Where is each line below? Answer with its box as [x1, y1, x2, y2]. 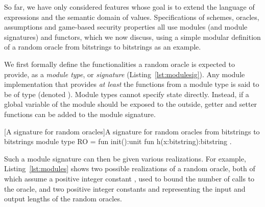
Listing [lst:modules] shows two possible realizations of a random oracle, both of [4, 163, 255, 174]
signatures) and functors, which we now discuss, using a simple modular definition [4, 31, 261, 42]
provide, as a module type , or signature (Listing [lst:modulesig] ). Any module [4, 68, 245, 79]
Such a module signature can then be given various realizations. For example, [4, 153, 246, 164]
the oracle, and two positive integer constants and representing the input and [4, 183, 246, 194]
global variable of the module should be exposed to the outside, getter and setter [4, 99, 257, 109]
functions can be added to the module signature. [4, 108, 156, 119]
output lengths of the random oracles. [4, 193, 122, 204]
